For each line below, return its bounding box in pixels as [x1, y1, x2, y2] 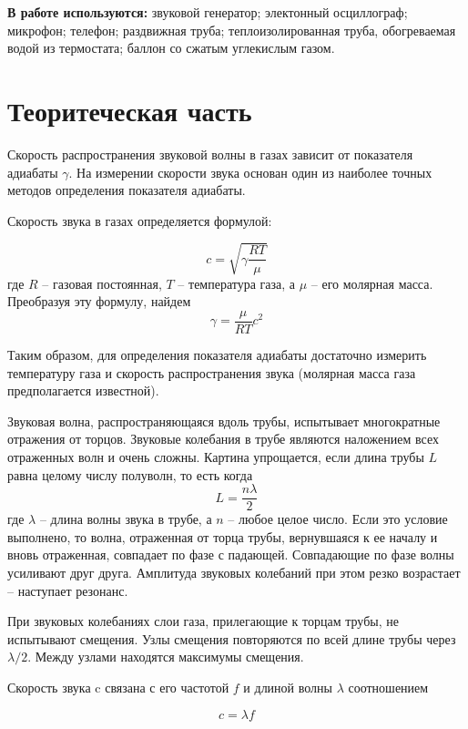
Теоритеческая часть [7, 91, 252, 128]
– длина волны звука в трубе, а [39, 509, 212, 529]
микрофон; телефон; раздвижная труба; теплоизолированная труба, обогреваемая [7, 20, 456, 39]
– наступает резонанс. [7, 580, 128, 600]
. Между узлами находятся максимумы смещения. [27, 647, 304, 666]
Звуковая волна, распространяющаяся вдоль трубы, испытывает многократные [7, 411, 441, 430]
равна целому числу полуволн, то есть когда [7, 465, 253, 484]
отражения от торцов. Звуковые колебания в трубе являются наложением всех [7, 429, 439, 448]
